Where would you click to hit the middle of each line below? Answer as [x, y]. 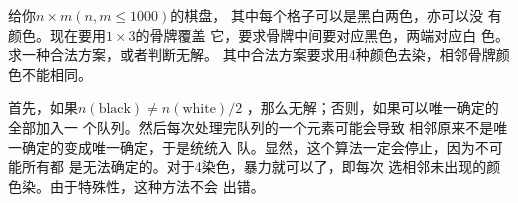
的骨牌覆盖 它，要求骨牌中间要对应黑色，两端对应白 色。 [322, 34]
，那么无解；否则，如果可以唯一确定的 [372, 107]
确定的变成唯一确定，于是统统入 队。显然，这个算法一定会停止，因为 [248, 146]
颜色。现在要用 [57, 34]
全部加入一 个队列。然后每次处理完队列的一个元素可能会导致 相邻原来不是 [251, 126]
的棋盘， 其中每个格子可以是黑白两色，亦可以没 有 [336, 15]
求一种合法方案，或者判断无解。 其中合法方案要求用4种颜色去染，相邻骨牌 [252, 54]
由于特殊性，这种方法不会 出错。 [157, 185]
